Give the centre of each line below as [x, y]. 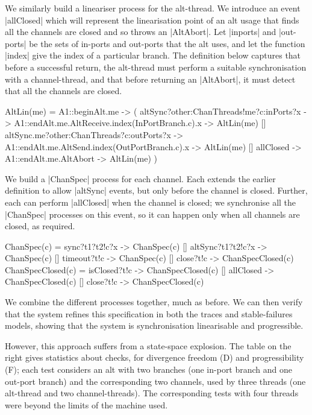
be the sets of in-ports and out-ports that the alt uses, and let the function [167, 43]
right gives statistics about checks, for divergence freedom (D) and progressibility [154, 357]
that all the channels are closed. [64, 91]
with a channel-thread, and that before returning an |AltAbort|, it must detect [150, 79]
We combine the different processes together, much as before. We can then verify [154, 302]
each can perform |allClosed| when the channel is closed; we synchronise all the [151, 202]
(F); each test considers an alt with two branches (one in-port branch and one [149, 369]
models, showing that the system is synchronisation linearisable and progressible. [154, 325]
